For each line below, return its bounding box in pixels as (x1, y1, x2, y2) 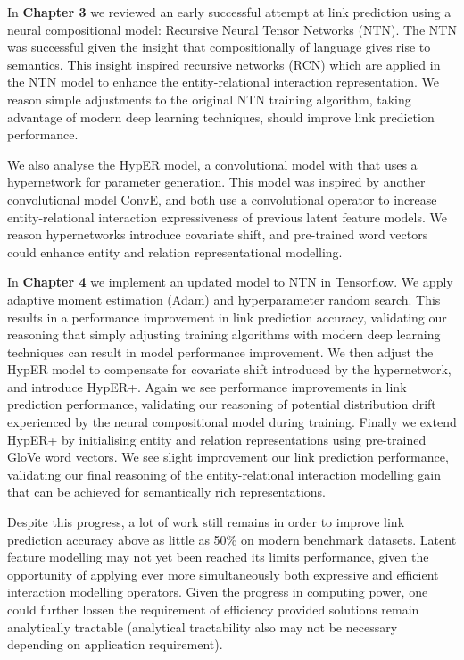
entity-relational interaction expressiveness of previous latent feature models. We (7, 207, 447, 226)
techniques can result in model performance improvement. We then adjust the (7, 342, 434, 361)
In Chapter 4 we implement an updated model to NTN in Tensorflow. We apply (7, 272, 453, 291)
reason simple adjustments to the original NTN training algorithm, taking (7, 89, 411, 108)
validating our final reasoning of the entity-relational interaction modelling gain (7, 464, 442, 483)
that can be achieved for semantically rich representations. (7, 482, 326, 501)
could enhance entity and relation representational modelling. (7, 242, 343, 261)
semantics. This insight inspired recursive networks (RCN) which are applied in (7, 54, 441, 73)
